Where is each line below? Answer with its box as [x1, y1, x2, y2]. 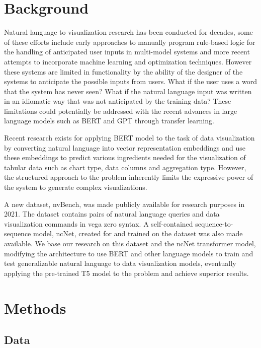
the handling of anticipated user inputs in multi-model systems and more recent [4, 46, 250, 57]
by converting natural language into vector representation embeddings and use [4, 142, 245, 153]
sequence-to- [195, 218, 233, 229]
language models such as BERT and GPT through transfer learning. [4, 115, 214, 126]
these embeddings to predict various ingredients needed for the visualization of [4, 152, 246, 163]
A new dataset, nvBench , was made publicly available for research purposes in [4, 198, 245, 209]
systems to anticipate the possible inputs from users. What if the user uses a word [4, 76, 257, 87]
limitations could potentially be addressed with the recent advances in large [4, 105, 237, 116]
